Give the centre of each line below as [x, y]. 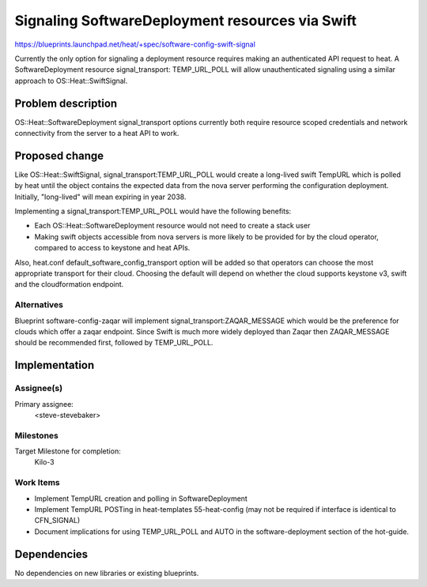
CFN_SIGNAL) [57, 521]
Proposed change [59, 155]
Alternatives [39, 305]
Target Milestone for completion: [68, 451]
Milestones [36, 435]
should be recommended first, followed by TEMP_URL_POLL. [114, 343]
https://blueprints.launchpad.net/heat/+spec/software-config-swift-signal [135, 44]
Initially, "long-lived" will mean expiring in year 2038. [100, 197]
